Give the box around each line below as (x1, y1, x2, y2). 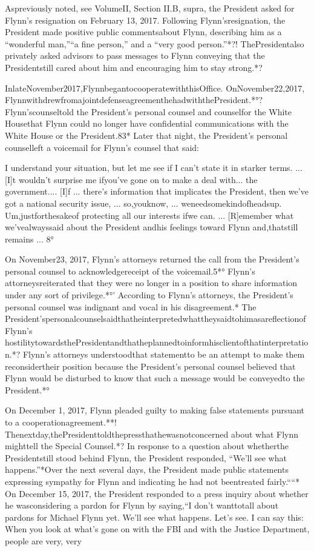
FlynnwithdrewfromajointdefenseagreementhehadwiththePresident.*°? (5, 93, 263, 106)
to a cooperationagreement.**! (5, 416, 117, 428)
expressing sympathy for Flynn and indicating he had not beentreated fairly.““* (5, 475, 300, 487)
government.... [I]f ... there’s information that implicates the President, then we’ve (5, 185, 309, 198)
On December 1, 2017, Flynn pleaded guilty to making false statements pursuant (5, 404, 305, 416)
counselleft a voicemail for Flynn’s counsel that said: (5, 141, 199, 153)
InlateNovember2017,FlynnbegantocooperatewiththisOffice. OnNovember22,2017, (5, 81, 305, 94)
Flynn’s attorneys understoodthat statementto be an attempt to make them (22, 348, 305, 361)
